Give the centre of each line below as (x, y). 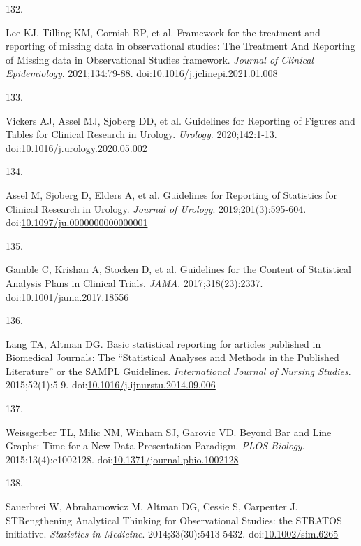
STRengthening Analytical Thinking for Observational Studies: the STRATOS (174, 520)
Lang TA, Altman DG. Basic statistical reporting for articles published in (163, 343)
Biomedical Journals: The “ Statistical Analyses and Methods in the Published (172, 357)
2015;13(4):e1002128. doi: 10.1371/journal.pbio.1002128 (122, 459)
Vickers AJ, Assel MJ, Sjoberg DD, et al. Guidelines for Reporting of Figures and (180, 120)
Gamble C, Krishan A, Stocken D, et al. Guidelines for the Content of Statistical (178, 269)
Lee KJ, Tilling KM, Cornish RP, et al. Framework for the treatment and (163, 32)
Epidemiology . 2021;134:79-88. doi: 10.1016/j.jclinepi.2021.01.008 (142, 73)
